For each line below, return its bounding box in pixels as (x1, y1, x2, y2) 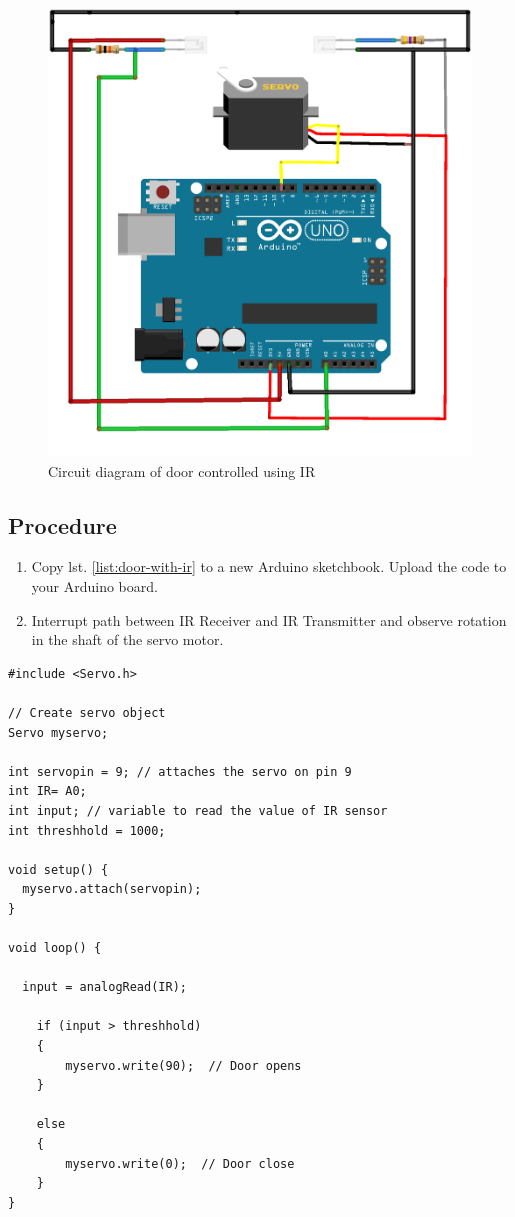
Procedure (8, 509, 117, 540)
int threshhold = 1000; (8, 823, 166, 838)
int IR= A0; (8, 784, 87, 799)
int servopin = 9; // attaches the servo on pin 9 (8, 764, 352, 779)
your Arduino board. (31, 575, 158, 596)
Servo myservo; (8, 725, 109, 740)
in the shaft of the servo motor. (31, 629, 224, 650)
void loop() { (8, 941, 102, 956)
